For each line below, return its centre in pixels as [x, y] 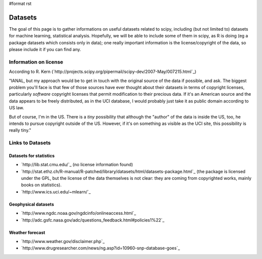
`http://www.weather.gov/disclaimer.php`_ [63, 242]
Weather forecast [27, 232]
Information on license [36, 62]
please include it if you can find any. [45, 50]
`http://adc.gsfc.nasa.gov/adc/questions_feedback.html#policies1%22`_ [93, 220]
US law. [16, 108]
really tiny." [20, 130]
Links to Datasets [30, 143]
